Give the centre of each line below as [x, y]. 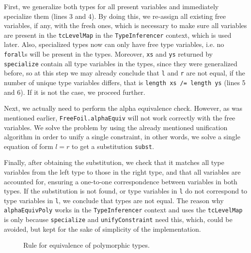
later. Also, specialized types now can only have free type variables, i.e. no [114, 44]
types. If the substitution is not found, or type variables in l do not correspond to [126, 191]
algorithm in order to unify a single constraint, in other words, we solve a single [122, 137]
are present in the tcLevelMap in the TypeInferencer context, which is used [118, 35]
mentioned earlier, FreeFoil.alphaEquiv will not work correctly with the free [120, 117]
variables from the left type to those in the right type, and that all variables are [122, 171]
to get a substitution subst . [113, 146]
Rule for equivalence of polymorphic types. [86, 245]
